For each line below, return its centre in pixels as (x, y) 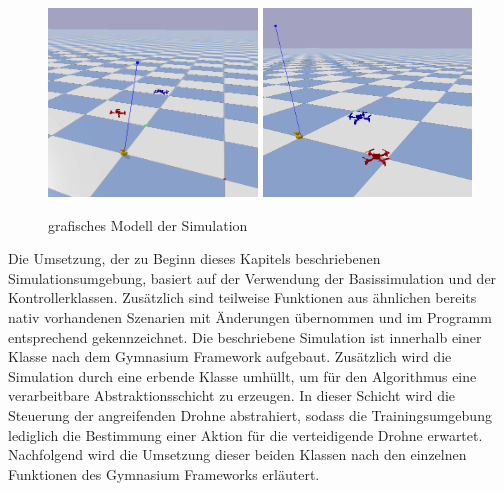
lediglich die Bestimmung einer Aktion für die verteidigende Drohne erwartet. (245, 434)
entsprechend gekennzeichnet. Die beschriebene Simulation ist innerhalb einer (245, 336)
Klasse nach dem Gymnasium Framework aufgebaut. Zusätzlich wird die (230, 356)
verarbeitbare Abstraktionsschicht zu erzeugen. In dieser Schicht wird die (232, 395)
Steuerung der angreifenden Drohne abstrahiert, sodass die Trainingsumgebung (250, 414)
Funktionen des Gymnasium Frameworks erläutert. (164, 473)
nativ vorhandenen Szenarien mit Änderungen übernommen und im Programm (250, 316)
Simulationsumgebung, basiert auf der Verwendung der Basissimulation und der (252, 277)
